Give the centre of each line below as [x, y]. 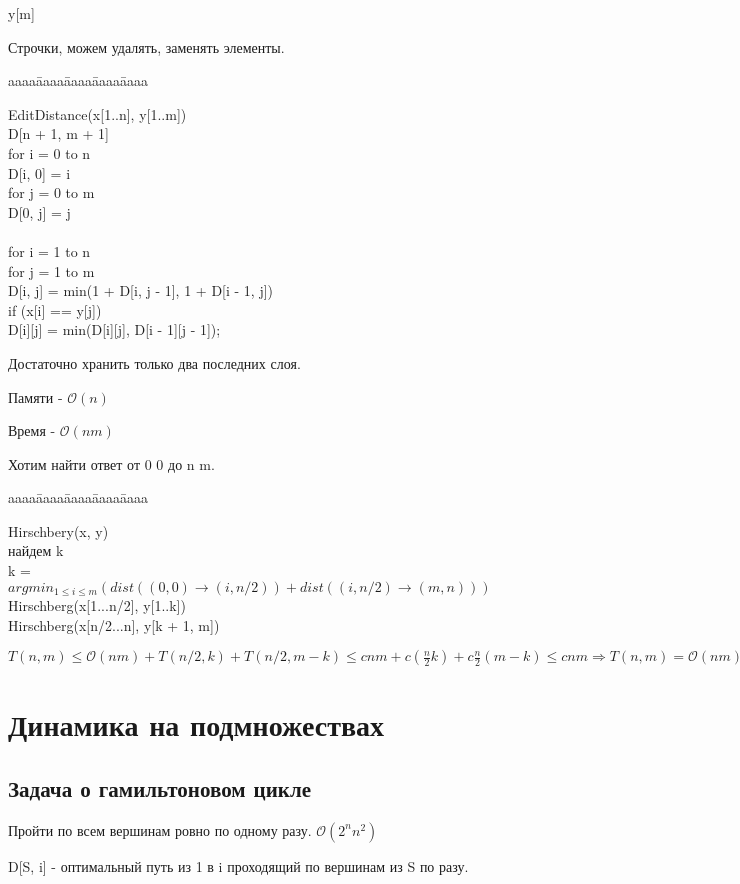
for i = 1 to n [49, 250]
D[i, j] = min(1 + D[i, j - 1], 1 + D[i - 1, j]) [141, 290]
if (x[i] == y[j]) [55, 309]
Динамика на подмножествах [196, 724]
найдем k [36, 550]
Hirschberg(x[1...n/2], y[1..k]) [97, 605]
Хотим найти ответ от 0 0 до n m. [111, 463]
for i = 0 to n [49, 152]
